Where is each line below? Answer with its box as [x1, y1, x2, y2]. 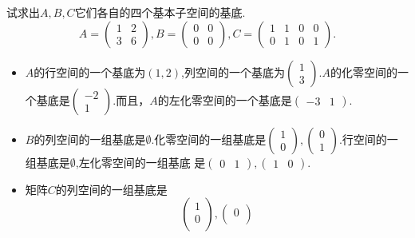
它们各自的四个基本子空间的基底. [74, 4, 246, 20]
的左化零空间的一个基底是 [157, 91, 292, 108]
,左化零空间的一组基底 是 [75, 153, 206, 170]
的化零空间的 [330, 63, 397, 80]
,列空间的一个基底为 [181, 63, 285, 80]
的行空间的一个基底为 [34, 63, 146, 80]
